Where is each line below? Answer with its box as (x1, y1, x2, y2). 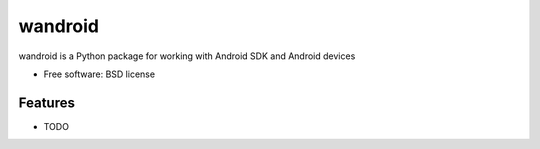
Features (18, 94, 75, 111)
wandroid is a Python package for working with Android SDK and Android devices (18, 50, 356, 62)
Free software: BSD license (43, 68, 155, 80)
